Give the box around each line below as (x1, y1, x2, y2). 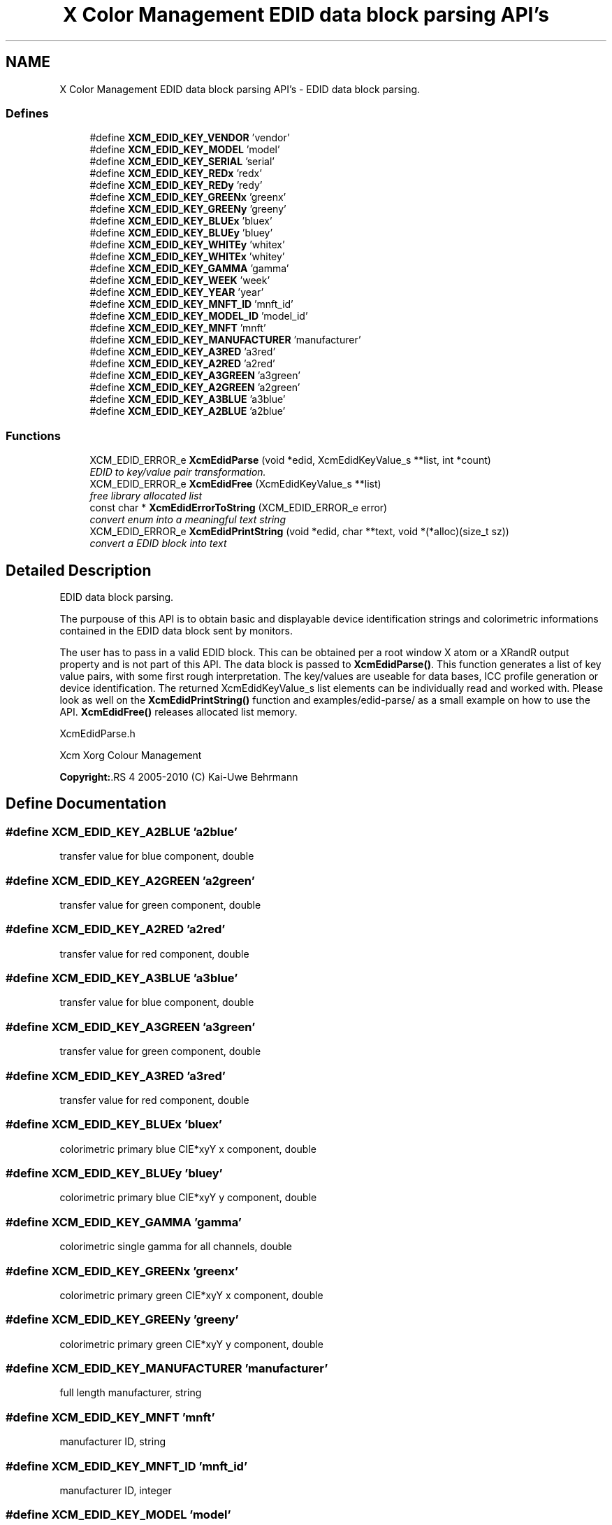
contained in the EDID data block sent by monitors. (59, 624, 293, 637)
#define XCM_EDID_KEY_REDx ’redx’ (89, 167, 262, 180)
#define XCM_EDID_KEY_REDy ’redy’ (89, 179, 263, 192)
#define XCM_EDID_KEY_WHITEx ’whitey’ (89, 250, 285, 263)
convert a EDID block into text (89, 537, 227, 550)
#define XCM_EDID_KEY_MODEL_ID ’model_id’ (89, 310, 308, 322)
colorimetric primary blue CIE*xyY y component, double (59, 1191, 317, 1204)
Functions (6, 428, 61, 443)
